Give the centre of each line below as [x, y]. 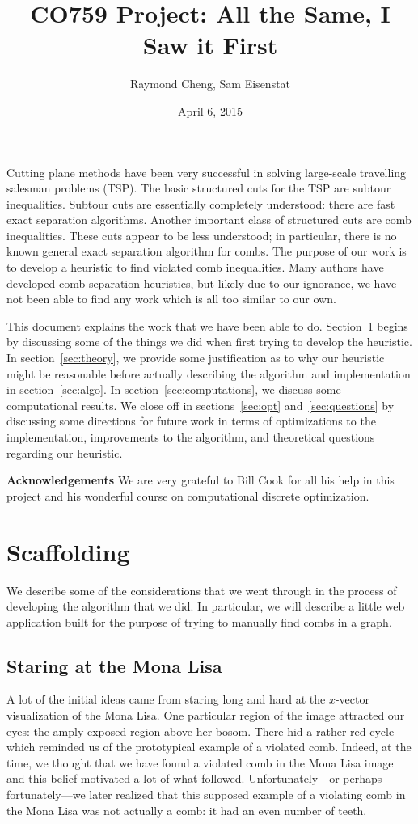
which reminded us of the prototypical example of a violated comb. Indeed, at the [209, 747]
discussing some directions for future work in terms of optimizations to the [191, 421]
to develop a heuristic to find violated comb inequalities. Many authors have [195, 267]
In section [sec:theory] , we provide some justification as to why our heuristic [196, 358]
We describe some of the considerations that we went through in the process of [202, 590]
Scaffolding [68, 551]
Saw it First [210, 45]
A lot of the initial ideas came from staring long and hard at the [166, 699]
